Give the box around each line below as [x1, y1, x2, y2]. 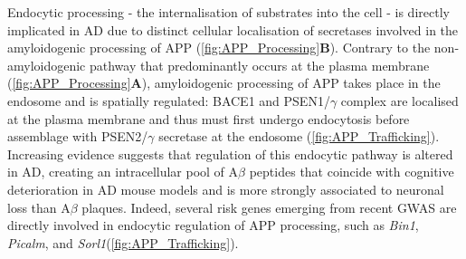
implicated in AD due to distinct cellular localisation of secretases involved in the [7, 20, 459, 39]
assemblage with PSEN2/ [7, 127, 148, 146]
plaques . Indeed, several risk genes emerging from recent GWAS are [81, 197, 457, 216]
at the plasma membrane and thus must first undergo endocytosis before [7, 109, 410, 128]
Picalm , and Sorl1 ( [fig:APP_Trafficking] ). [7, 233, 239, 252]
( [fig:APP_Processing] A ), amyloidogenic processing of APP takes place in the [7, 73, 441, 92]
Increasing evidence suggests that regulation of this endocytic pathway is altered [7, 144, 453, 163]
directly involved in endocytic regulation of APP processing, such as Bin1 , [7, 216, 419, 235]
